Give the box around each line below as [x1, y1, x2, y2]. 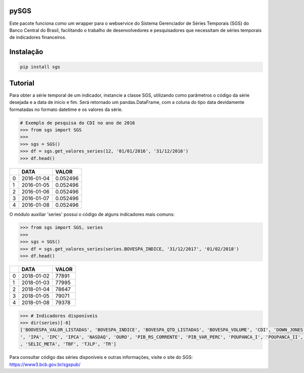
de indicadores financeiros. [9, 34, 67, 41]
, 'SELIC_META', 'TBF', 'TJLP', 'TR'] [20, 341, 117, 347]
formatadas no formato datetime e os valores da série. [9, 106, 123, 113]
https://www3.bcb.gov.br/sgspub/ [9, 361, 81, 367]
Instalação [9, 48, 44, 56]
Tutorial [9, 79, 35, 87]
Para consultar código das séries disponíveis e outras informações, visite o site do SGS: [9, 354, 193, 360]
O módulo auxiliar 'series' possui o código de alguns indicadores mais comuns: [9, 211, 175, 217]
